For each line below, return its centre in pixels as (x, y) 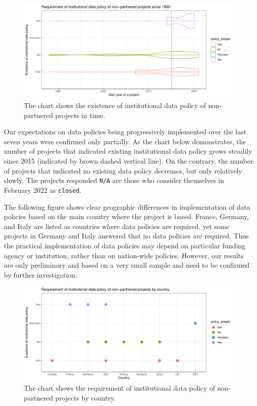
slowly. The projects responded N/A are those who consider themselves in (114, 180)
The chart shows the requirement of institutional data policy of (119, 388)
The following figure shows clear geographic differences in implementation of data (127, 206)
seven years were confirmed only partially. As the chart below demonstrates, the (125, 141)
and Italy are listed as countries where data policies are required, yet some (117, 226)
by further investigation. (41, 274)
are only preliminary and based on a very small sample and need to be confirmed (127, 265)
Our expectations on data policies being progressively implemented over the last (125, 132)
